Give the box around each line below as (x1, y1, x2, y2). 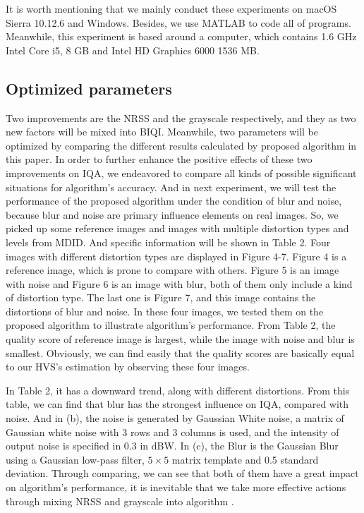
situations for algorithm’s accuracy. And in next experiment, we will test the (6, 179, 336, 194)
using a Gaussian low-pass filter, (6, 452, 145, 466)
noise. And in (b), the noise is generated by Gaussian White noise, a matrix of (6, 411, 344, 426)
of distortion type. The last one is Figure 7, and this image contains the (6, 290, 316, 305)
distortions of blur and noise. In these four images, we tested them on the (6, 303, 324, 318)
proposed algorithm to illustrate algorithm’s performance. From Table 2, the (6, 318, 336, 332)
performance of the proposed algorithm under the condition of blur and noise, (6, 193, 342, 208)
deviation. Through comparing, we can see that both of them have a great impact (6, 466, 359, 481)
